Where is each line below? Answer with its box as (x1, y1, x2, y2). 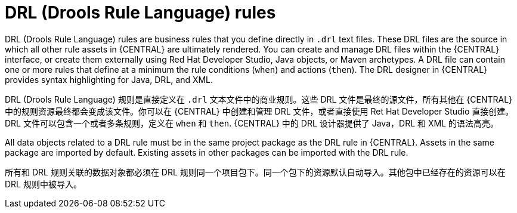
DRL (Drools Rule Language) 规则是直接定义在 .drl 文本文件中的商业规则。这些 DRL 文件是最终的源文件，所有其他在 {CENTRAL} (5, 94, 513, 104)
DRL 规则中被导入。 (5, 178, 82, 189)
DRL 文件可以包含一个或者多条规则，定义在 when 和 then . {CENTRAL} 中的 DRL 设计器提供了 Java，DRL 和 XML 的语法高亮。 (5, 118, 499, 128)
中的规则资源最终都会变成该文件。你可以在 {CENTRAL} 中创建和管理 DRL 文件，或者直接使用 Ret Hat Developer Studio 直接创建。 (5, 106, 514, 116)
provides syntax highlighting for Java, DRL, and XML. (5, 74, 213, 85)
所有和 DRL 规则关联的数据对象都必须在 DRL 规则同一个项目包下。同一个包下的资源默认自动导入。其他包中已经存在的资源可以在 (5, 166, 506, 177)
